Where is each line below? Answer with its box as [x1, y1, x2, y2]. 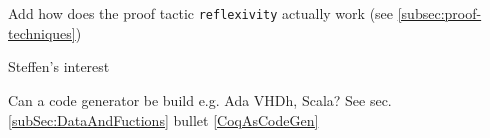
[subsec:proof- [397, 3, 482, 24]
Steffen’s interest [8, 56, 110, 77]
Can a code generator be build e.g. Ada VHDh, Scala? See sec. [8, 90, 392, 111]
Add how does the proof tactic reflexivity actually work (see [8, 3, 394, 24]
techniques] [8, 22, 76, 43]
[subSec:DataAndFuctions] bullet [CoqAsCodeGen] [8, 109, 319, 130]
